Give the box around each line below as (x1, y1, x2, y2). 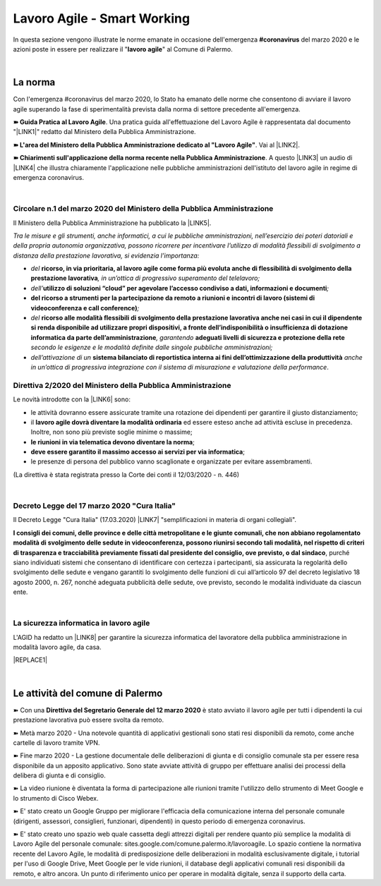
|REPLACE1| (13, 656, 48, 664)
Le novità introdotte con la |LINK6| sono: (13, 395, 131, 403)
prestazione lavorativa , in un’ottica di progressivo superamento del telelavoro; (30, 274, 260, 282)
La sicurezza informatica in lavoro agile (13, 618, 150, 628)
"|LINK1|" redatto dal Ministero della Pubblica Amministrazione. (13, 128, 197, 136)
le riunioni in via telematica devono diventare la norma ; (30, 437, 195, 446)
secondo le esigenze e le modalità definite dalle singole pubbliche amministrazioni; (30, 343, 273, 352)
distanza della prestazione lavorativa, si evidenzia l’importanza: (13, 251, 200, 260)
